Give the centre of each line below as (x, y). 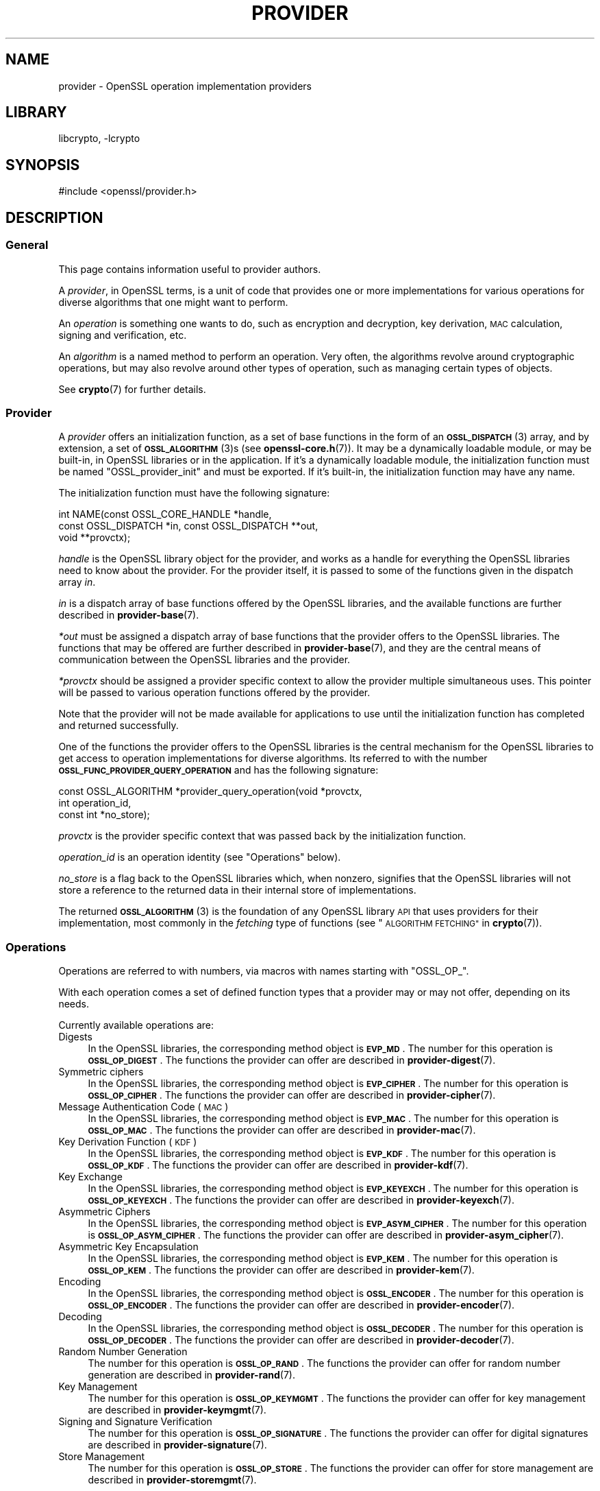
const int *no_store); (104, 815)
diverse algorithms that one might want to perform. (173, 302)
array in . (77, 582)
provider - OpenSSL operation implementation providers (185, 86)
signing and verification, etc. (123, 335)
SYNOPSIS (43, 165)
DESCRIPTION (54, 217)
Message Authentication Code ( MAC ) (143, 1107)
